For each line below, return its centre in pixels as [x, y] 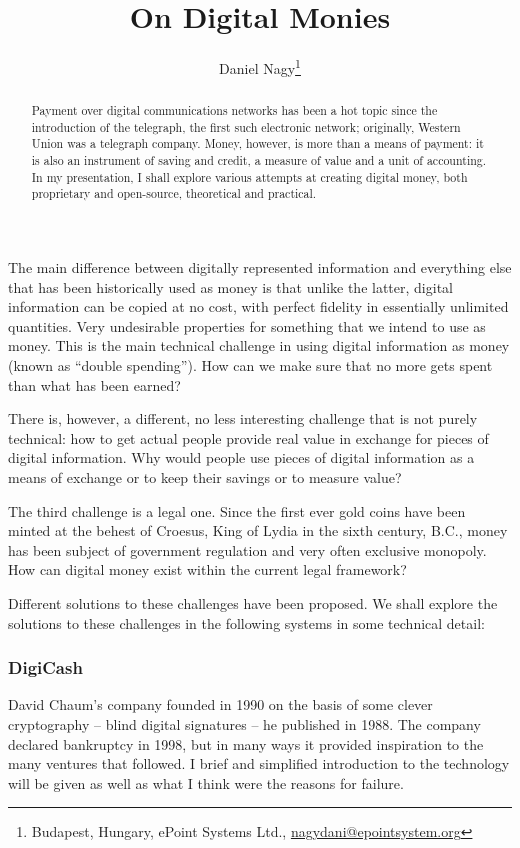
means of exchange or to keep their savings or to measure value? [205, 477]
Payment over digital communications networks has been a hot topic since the [234, 110]
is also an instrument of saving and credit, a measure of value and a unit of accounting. [259, 160]
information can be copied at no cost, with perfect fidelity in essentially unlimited [258, 306]
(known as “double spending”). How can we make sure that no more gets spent [250, 365]
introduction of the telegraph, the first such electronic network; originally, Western [246, 126]
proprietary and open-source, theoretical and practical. [174, 193]
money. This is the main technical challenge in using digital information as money [259, 345]
